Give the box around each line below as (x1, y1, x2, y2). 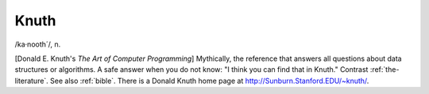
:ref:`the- (369, 65, 400, 74)
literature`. (14, 76, 49, 85)
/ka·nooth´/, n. (14, 39, 61, 49)
